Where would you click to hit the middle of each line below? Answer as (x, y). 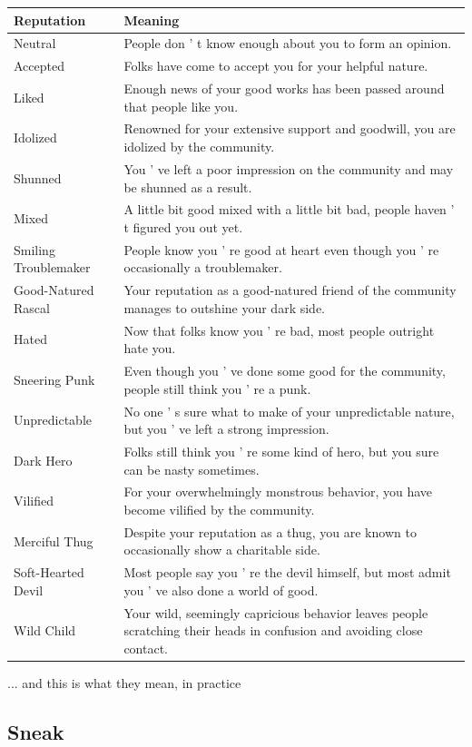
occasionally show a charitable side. (222, 550)
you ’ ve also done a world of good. (221, 590)
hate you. (150, 348)
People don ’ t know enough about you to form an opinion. (288, 43)
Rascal (32, 307)
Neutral (35, 43)
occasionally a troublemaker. (203, 267)
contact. (146, 648)
